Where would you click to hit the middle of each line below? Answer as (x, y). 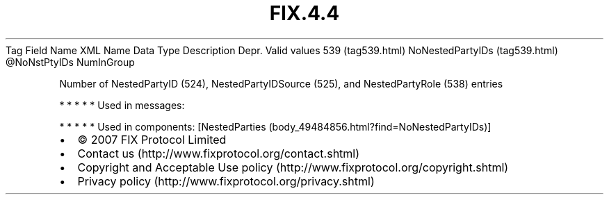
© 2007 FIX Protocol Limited (152, 139)
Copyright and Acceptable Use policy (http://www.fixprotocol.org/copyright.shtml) (293, 167)
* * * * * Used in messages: (122, 105)
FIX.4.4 (304, 13)
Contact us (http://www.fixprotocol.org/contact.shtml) (219, 153)
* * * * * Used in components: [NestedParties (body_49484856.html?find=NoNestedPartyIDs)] (275, 126)
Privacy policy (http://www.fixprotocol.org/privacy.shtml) (226, 181)
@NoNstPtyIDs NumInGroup (70, 62)
